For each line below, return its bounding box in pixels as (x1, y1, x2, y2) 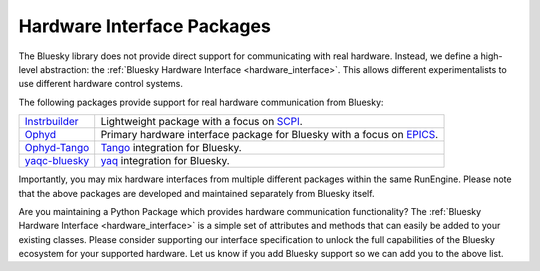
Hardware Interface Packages (18, 15, 272, 37)
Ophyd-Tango (24, 141, 90, 155)
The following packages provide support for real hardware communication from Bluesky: (18, 96, 384, 108)
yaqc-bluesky (24, 154, 90, 168)
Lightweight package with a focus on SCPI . (100, 115, 304, 129)
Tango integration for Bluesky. (100, 141, 242, 155)
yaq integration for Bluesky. (100, 154, 230, 168)
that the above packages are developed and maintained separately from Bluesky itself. (18, 187, 375, 199)
